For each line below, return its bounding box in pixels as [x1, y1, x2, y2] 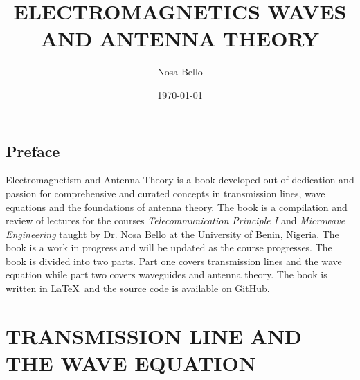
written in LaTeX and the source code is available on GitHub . [6, 281, 270, 296]
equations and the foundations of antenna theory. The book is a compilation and [6, 199, 348, 214]
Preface [6, 140, 60, 161]
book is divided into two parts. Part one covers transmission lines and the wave [6, 253, 342, 268]
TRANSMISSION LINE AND [6, 321, 302, 350]
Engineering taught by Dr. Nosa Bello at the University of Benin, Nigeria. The [6, 226, 339, 241]
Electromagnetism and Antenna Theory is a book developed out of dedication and [6, 172, 354, 187]
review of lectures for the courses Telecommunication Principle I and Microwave [6, 213, 345, 228]
